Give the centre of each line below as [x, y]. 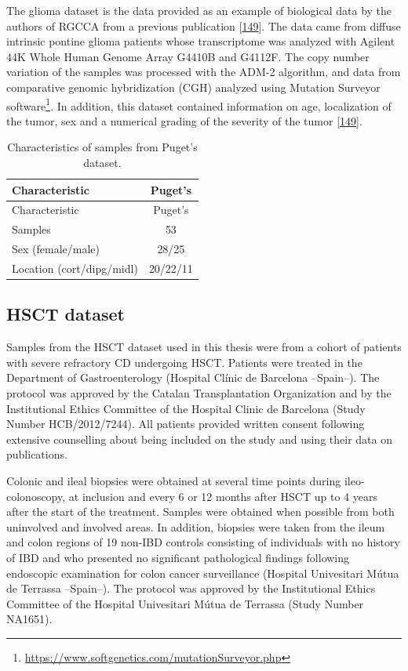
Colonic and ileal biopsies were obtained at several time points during [174, 481]
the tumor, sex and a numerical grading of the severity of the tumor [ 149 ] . [184, 120]
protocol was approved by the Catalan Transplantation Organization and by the [199, 393]
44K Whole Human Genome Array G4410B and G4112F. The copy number [188, 56]
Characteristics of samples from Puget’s [102, 147]
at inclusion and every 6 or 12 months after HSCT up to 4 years [223, 496]
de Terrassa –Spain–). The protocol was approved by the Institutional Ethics [191, 588]
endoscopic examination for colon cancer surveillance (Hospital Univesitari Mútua [203, 573]
